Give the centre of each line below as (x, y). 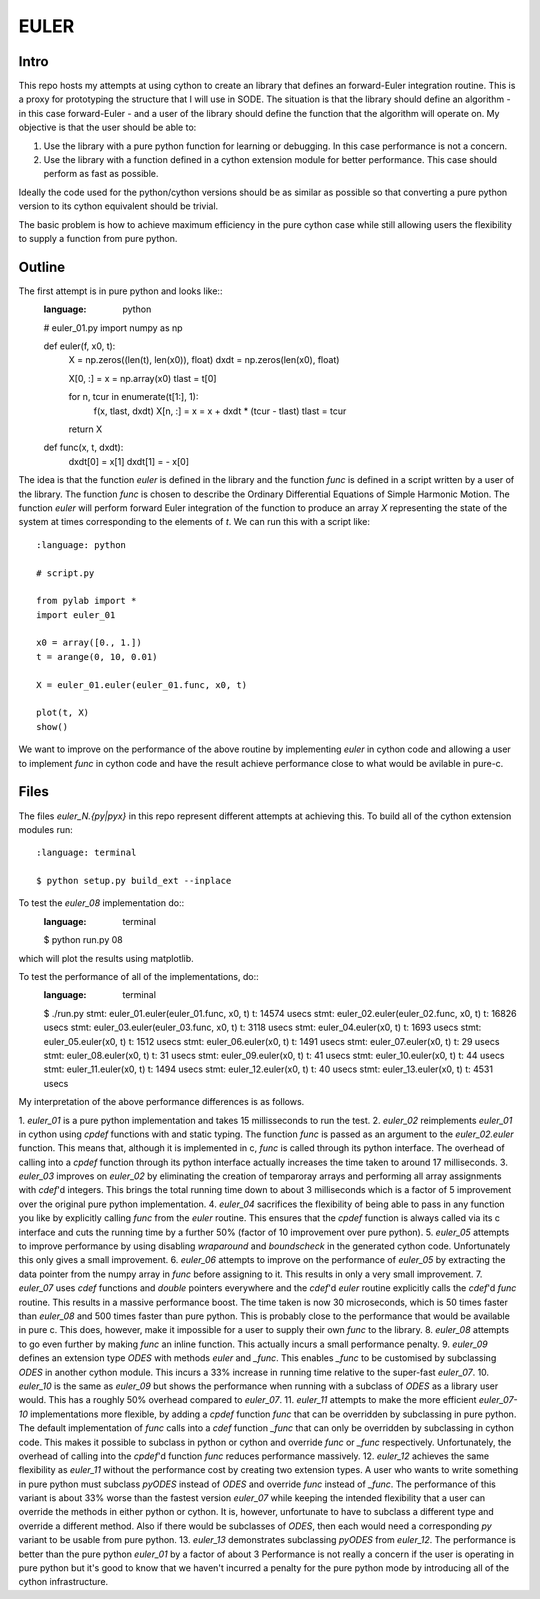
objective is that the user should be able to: (107, 127)
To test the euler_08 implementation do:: (101, 903)
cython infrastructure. (63, 1582)
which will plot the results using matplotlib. (106, 958)
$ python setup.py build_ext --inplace (134, 881)
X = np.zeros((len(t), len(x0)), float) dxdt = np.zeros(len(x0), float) (204, 360)
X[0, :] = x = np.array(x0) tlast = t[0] (142, 378)
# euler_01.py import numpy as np (113, 327)
